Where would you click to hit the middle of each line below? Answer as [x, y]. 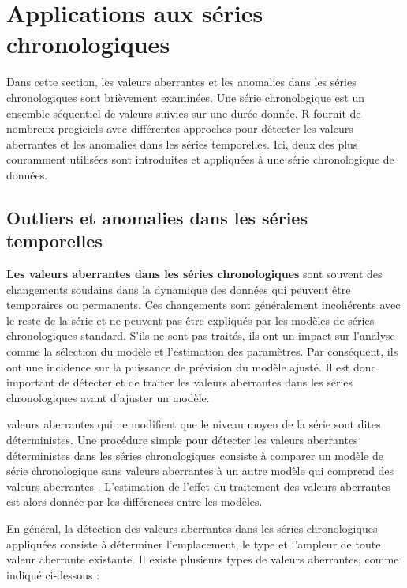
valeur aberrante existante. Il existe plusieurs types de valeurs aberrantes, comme [203, 559]
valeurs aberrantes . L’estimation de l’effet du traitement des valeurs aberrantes [199, 486]
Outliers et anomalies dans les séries [157, 217]
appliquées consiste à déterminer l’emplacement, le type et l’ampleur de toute [194, 543]
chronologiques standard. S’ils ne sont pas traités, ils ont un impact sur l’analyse [201, 335]
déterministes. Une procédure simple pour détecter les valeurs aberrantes [182, 439]
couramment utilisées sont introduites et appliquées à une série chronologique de [200, 159]
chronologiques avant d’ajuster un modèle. [108, 397]
